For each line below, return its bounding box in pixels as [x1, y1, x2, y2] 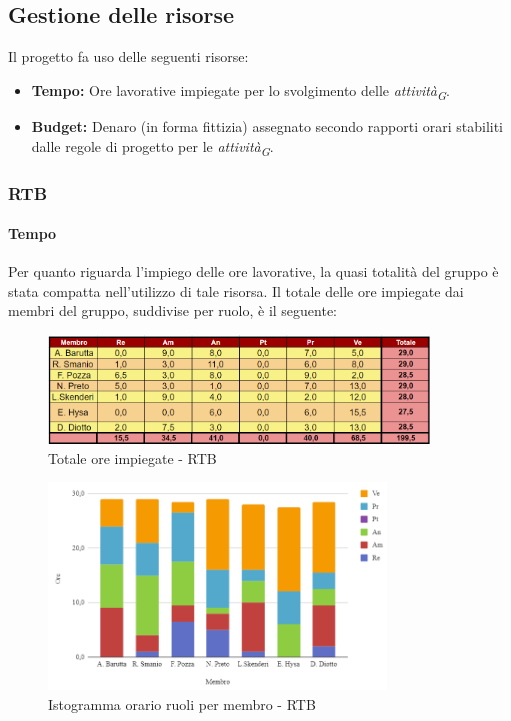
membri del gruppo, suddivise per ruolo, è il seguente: [8, 300, 338, 321]
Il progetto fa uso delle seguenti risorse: [8, 46, 249, 67]
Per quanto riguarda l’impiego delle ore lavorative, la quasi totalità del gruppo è [8, 261, 499, 282]
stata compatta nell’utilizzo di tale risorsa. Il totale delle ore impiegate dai [8, 280, 464, 301]
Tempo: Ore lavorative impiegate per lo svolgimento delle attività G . [31, 79, 450, 103]
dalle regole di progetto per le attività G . [31, 135, 274, 159]
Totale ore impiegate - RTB [48, 447, 217, 468]
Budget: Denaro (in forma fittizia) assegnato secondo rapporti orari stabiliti [31, 115, 504, 136]
